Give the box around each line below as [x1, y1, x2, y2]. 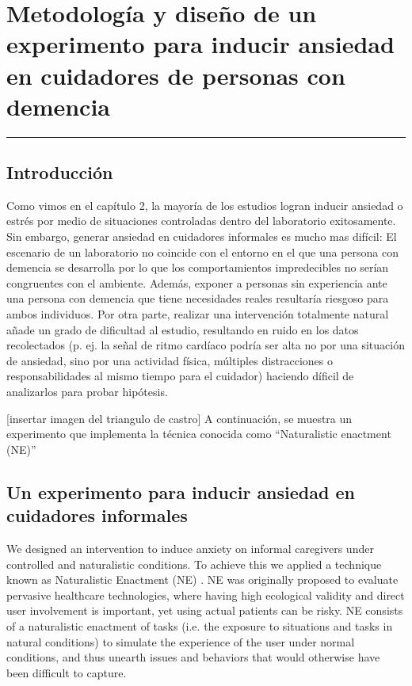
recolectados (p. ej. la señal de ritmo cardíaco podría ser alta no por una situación [6, 337, 405, 353]
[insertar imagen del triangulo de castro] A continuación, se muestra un [6, 410, 353, 426]
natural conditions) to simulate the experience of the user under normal [6, 633, 355, 650]
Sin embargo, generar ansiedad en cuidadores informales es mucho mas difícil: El [6, 228, 397, 245]
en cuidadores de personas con [6, 59, 345, 91]
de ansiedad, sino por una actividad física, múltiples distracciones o [6, 352, 334, 368]
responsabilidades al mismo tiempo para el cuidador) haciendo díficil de [6, 368, 354, 384]
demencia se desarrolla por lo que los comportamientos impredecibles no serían [6, 259, 389, 276]
